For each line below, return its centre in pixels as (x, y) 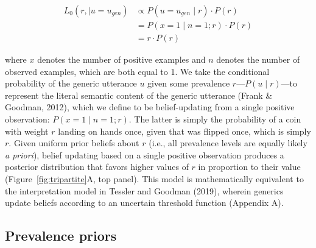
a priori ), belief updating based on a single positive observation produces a (145, 154)
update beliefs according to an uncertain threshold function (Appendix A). (144, 203)
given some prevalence (189, 83)
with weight (27, 131)
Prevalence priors (61, 236)
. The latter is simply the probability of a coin (215, 119)
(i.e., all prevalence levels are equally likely (228, 143)
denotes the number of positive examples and (121, 59)
